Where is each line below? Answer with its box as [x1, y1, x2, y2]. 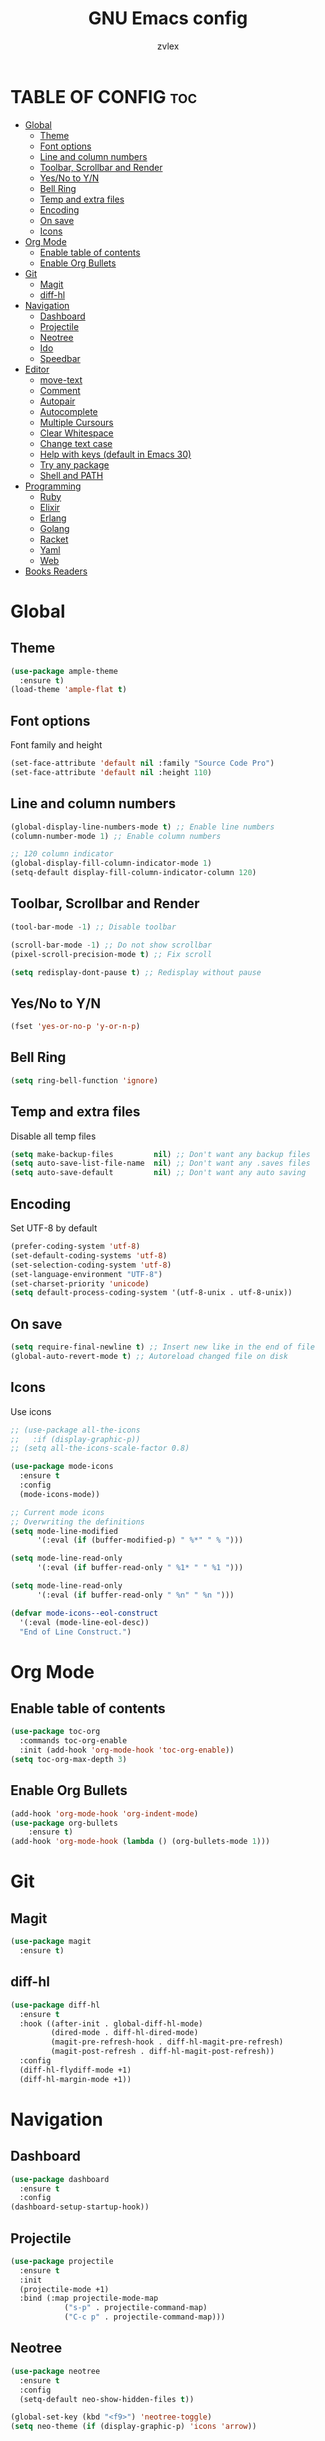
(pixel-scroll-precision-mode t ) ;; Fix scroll [10, 949, 213, 959]
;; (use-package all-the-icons [10, 1425, 141, 1435]
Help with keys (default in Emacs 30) [39, 448, 192, 460]
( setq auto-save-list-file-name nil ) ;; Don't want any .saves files [10, 1158, 311, 1169]
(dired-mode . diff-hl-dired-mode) [50, 2028, 199, 2038]
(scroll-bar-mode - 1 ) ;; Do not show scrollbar [10, 940, 213, 950]
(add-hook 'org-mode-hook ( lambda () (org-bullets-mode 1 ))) [10, 1837, 271, 1847]
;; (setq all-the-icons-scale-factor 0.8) [10, 1443, 190, 1454]
